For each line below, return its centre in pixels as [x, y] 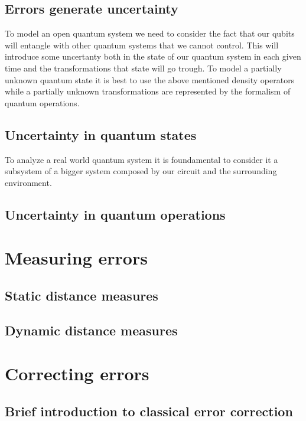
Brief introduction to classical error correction [149, 411]
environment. [28, 182]
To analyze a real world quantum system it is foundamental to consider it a [141, 159]
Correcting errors [77, 373]
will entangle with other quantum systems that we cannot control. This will [142, 45]
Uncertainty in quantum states [101, 134]
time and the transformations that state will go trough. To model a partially [143, 68]
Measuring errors [76, 258]
